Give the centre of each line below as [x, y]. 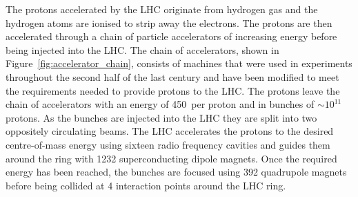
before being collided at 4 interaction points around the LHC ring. [146, 185]
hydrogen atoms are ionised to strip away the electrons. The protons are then [169, 22]
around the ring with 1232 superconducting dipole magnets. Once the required [171, 158]
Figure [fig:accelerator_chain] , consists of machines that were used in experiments [179, 63]
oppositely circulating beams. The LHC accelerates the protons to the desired [170, 131]
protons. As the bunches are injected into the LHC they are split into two [161, 117]
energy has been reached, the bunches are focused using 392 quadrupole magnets [176, 172]
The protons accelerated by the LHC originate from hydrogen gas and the [162, 9]
